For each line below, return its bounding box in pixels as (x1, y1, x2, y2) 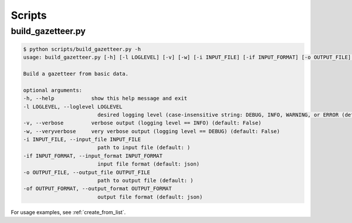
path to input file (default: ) (97, 144, 191, 151)
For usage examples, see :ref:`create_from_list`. (11, 208, 126, 215)
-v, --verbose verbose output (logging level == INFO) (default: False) (23, 120, 262, 126)
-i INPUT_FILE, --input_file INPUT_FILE (23, 136, 141, 143)
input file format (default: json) (97, 161, 200, 167)
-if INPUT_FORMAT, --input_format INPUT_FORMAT (23, 153, 163, 159)
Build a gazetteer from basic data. (23, 70, 129, 77)
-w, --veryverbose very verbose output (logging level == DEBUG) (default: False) (23, 128, 280, 134)
